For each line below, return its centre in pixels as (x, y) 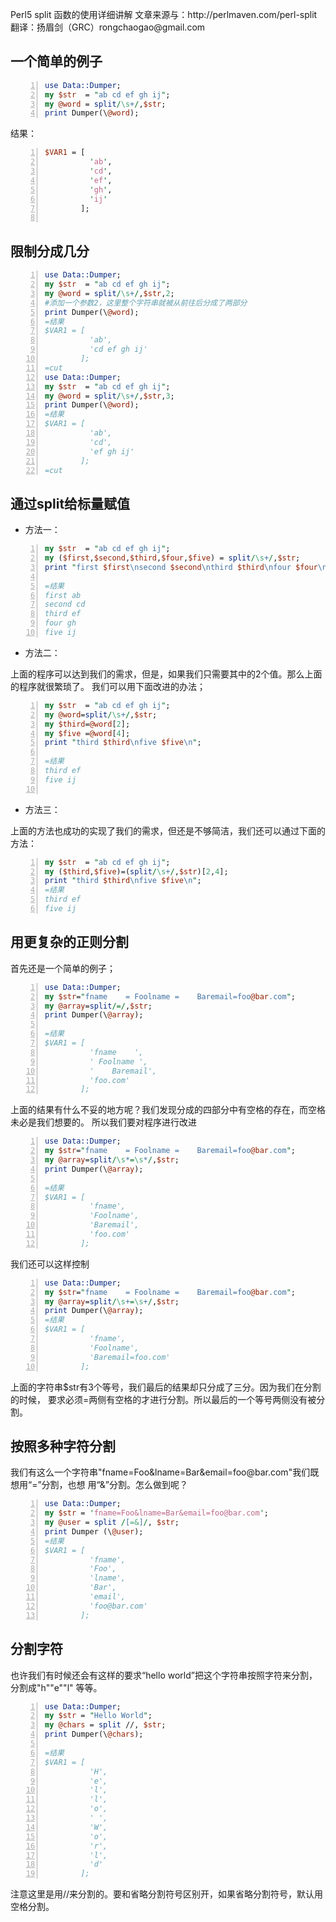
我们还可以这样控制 (50, 1264)
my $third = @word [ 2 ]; (87, 724)
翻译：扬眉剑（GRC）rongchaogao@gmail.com (108, 27)
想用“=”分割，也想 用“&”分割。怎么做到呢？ (99, 1485)
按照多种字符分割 (63, 1446)
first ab (63, 595)
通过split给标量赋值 (70, 503)
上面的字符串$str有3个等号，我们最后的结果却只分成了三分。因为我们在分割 (166, 1387)
